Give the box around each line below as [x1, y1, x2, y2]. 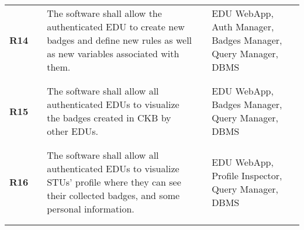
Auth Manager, [212, 20, 274, 33]
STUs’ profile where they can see [47, 175, 181, 189]
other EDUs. [47, 124, 98, 138]
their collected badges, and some [47, 189, 180, 202]
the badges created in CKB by [47, 111, 171, 124]
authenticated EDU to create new [47, 20, 185, 33]
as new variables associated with [47, 47, 179, 60]
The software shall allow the [47, 6, 162, 20]
